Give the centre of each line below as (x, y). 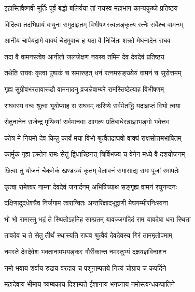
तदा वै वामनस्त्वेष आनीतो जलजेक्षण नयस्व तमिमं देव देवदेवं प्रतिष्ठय (84, 56)
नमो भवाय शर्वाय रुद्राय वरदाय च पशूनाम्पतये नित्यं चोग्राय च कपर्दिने (85, 268)
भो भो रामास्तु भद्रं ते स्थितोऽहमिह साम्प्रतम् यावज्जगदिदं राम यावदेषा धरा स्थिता (98, 219)
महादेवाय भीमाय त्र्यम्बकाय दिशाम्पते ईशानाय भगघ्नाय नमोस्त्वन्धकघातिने (90, 284)
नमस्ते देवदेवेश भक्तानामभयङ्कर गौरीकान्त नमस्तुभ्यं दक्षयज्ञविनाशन (85, 251)
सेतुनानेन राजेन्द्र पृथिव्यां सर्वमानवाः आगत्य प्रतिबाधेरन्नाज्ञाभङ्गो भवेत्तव (87, 122)
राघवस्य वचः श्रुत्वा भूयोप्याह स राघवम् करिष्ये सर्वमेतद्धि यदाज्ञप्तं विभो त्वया (93, 105)
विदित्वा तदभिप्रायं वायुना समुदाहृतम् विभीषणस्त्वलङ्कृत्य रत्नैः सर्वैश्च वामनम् (94, 24)
